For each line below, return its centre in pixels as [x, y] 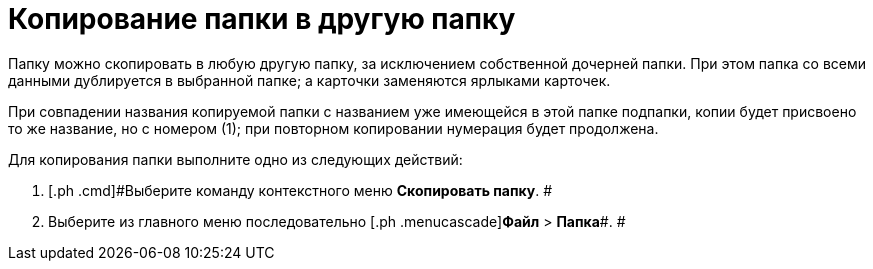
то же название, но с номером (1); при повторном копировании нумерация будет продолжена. [333, 128]
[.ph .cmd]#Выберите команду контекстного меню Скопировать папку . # [300, 190]
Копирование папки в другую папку [262, 19]
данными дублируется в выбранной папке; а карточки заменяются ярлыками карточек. [309, 80]
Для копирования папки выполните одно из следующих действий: [235, 159]
